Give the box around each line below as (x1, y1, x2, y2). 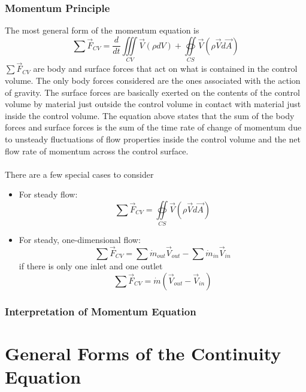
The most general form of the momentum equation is (5, 24, 199, 37)
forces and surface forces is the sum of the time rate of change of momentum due (5, 121, 302, 133)
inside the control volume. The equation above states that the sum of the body (5, 109, 295, 121)
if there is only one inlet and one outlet (19, 260, 163, 272)
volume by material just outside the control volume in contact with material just (5, 98, 301, 110)
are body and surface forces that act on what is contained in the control (33, 62, 298, 75)
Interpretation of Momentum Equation (5, 303, 196, 318)
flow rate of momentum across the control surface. (5, 144, 189, 157)
